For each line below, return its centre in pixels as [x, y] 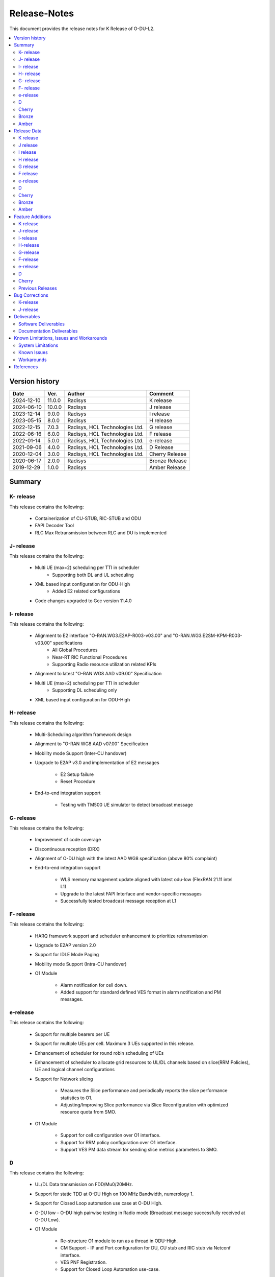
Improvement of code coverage [68, 840]
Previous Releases [38, 288]
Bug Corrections [31, 295]
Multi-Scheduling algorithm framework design [83, 735]
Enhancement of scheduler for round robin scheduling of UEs [99, 1053]
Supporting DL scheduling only [85, 690]
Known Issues [33, 352]
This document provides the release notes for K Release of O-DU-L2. [82, 29]
